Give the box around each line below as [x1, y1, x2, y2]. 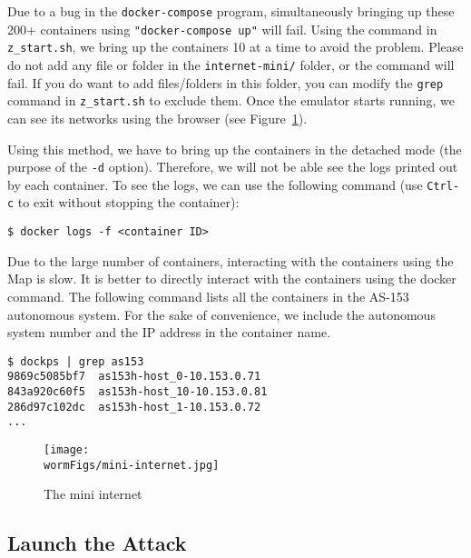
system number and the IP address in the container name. [7, 323, 331, 342]
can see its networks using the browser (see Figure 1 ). [7, 108, 308, 127]
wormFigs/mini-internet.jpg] [44, 458, 220, 472]
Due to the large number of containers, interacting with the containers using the [7, 251, 454, 270]
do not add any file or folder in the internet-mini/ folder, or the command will [7, 55, 455, 74]
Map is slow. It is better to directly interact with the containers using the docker [7, 269, 456, 288]
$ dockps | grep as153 [7, 354, 144, 368]
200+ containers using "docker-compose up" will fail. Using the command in [7, 19, 437, 38]
